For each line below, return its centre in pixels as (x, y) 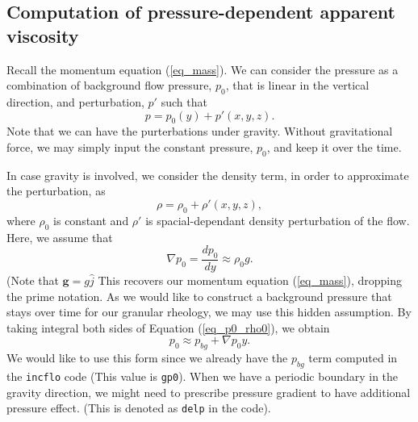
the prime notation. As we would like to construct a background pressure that (199, 296)
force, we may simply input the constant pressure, (130, 146)
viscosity (43, 35)
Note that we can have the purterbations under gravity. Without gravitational (200, 131)
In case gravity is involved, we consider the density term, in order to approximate (208, 175)
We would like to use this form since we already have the (147, 358)
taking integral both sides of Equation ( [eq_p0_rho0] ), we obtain (168, 327)
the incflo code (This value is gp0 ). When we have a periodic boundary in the (203, 376)
